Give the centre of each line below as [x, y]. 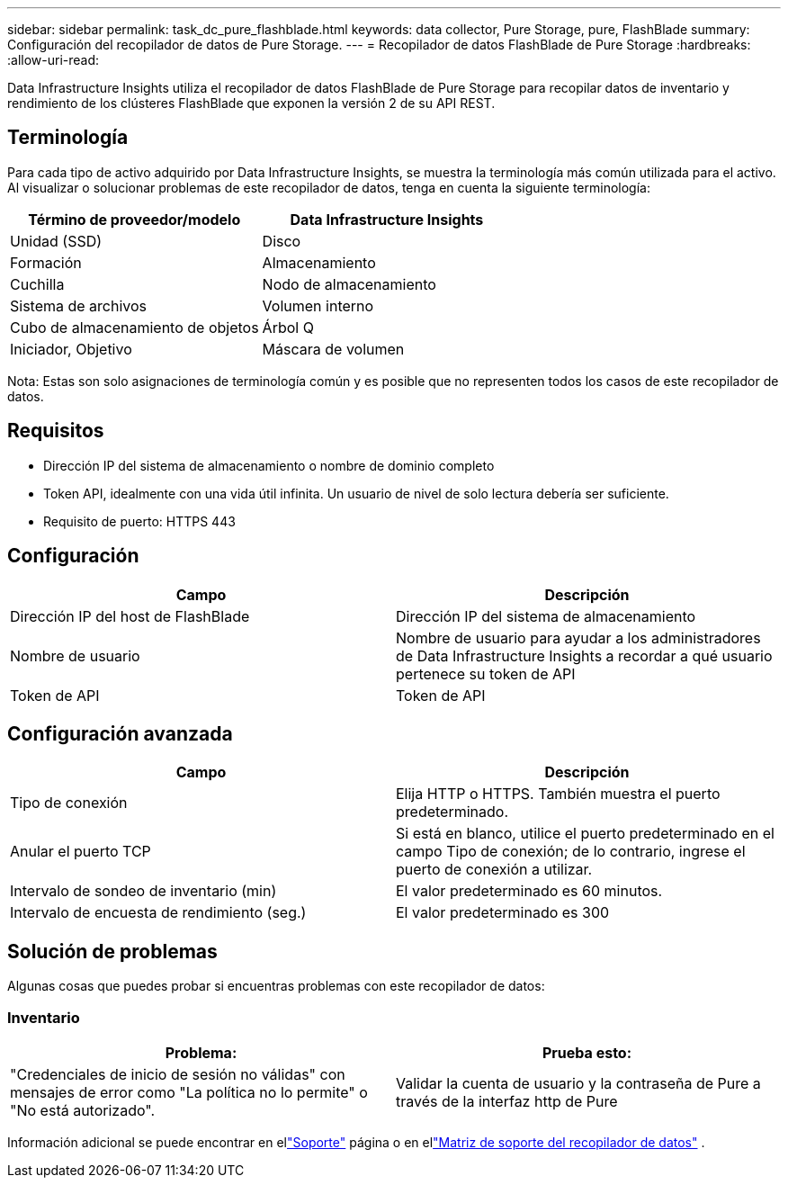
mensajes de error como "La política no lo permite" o [189, 1092]
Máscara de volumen [333, 349]
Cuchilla [37, 284]
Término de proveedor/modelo [134, 219]
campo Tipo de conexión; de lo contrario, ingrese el [571, 852]
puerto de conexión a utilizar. [494, 870]
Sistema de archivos [79, 305]
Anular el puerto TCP [81, 852]
